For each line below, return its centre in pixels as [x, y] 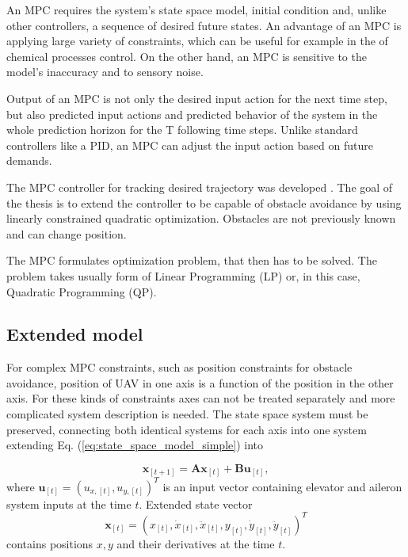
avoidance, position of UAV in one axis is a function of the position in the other [200, 382]
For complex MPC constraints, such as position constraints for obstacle [179, 367]
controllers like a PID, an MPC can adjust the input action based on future [190, 145]
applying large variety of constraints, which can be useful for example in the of [197, 41]
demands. [29, 160]
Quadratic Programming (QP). [82, 291]
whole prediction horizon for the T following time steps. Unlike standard [182, 130]
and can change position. [67, 233]
